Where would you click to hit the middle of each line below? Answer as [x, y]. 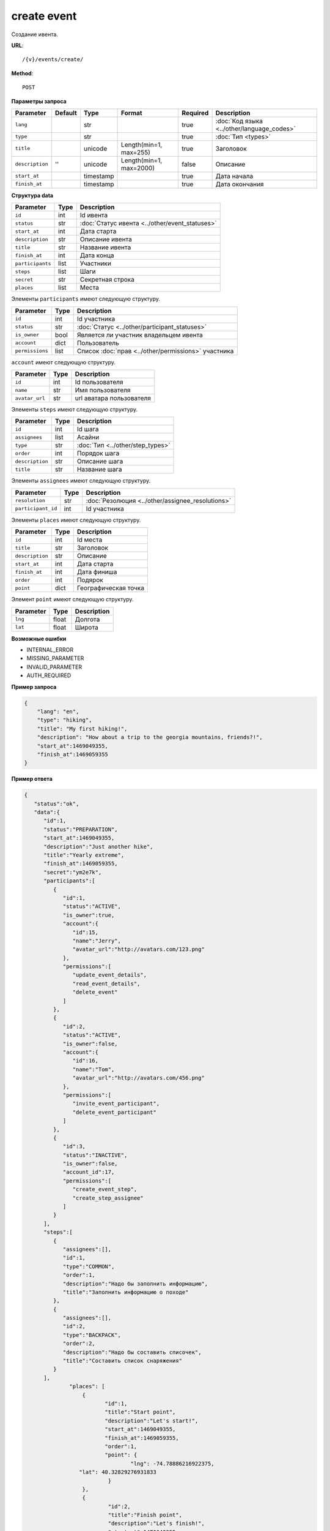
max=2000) [138, 168]
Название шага [99, 470]
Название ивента [105, 247]
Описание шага [100, 461]
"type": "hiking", [64, 720]
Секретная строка [107, 280]
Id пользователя [99, 382]
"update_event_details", [109, 975]
